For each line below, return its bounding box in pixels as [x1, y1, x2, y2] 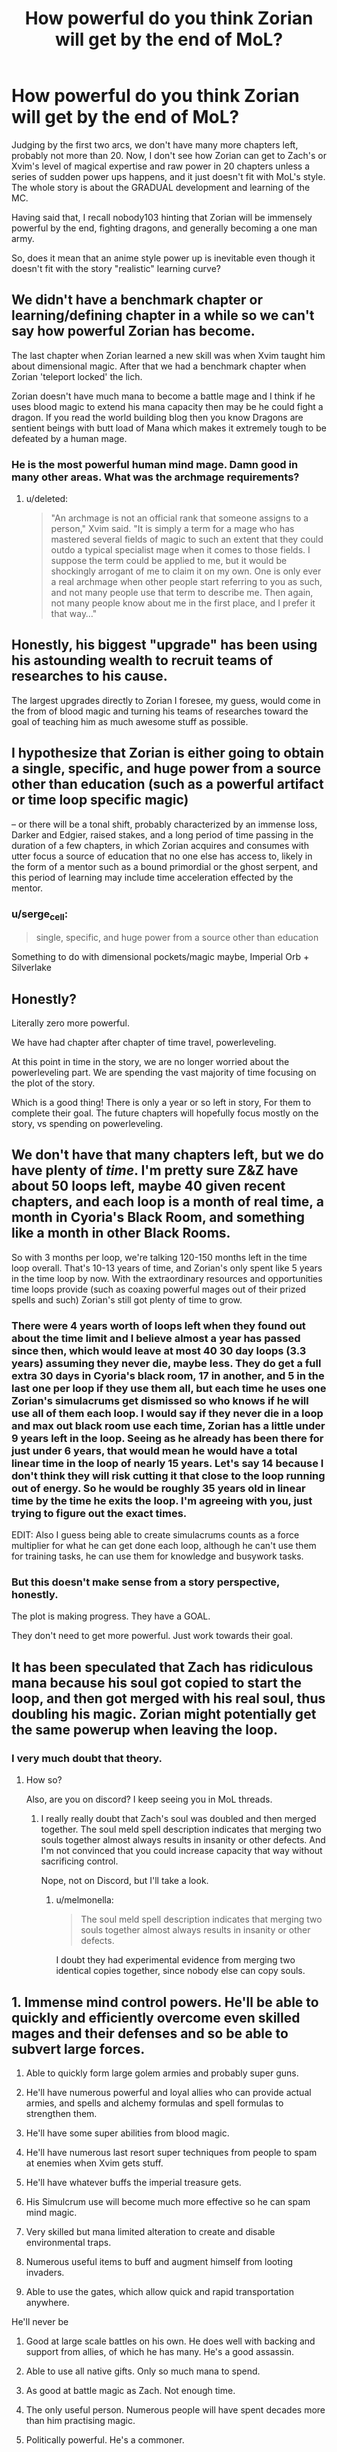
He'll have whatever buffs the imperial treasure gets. [25, 2176, 242, 2188]
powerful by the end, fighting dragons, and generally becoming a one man [11, 222, 318, 234]
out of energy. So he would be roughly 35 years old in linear [11, 1481, 306, 1495]
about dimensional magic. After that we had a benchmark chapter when [11, 360, 307, 372]
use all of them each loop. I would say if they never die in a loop [11, 1406, 324, 1420]
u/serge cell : [11, 907, 69, 922]
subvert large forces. [11, 2040, 146, 2057]
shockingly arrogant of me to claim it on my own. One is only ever [50, 565, 322, 577]
